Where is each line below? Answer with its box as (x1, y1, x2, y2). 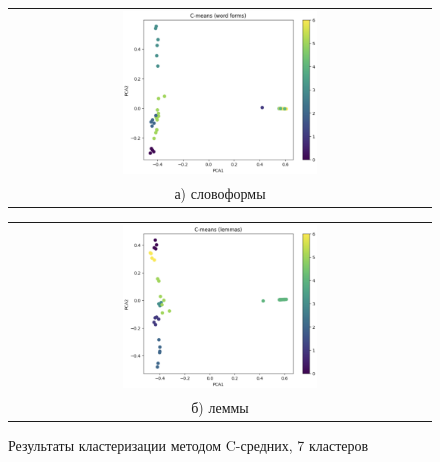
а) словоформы (174, 182, 266, 203)
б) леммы (191, 397, 249, 417)
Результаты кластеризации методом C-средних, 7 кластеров (8, 435, 369, 456)
